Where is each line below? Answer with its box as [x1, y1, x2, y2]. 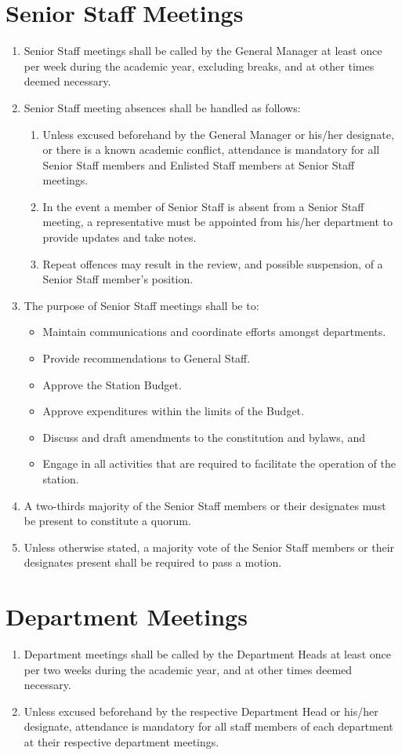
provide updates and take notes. [42, 229, 197, 246]
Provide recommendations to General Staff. [42, 350, 251, 367]
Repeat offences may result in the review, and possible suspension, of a [42, 255, 383, 272]
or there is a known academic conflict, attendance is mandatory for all [42, 141, 380, 158]
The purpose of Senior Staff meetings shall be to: [24, 297, 259, 313]
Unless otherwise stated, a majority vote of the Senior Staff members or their [24, 538, 395, 555]
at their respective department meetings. [24, 734, 219, 750]
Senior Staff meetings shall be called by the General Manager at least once [24, 42, 382, 59]
